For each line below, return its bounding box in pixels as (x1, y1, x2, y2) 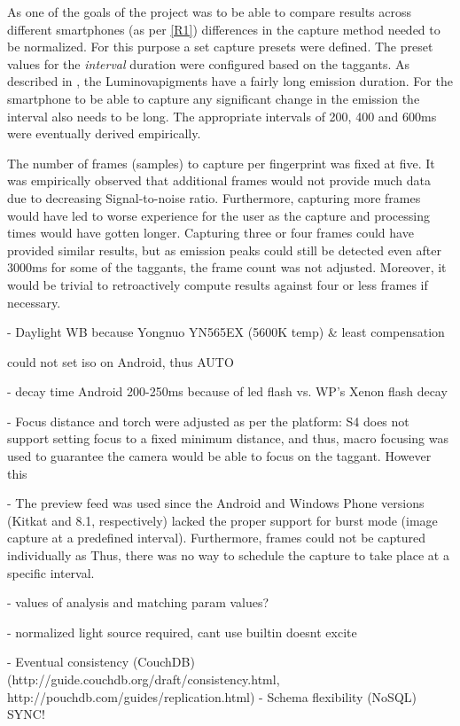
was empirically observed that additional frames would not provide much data (7, 171, 431, 190)
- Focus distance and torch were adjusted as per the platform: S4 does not (7, 411, 409, 430)
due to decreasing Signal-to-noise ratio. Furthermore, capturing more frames (7, 188, 421, 207)
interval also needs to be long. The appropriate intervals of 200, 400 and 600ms (7, 106, 437, 125)
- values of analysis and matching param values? (7, 593, 269, 612)
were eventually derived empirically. (7, 124, 201, 143)
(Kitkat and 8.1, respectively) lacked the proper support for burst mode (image (7, 511, 438, 529)
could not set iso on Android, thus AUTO (7, 352, 234, 371)
